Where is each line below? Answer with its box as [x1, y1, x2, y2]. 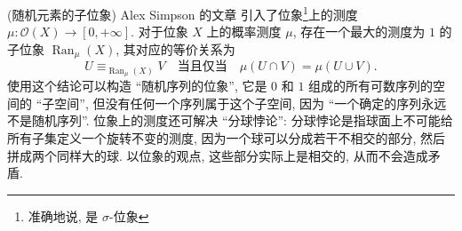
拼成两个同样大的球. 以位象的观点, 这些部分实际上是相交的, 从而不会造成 [7, 146, 428, 164]
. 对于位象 [131, 22, 188, 41]
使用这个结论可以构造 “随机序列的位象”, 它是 [7, 76, 267, 95]
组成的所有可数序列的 [308, 76, 434, 95]
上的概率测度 [206, 22, 282, 41]
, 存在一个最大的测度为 [292, 22, 426, 41]
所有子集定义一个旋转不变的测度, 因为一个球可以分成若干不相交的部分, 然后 [7, 128, 446, 147]
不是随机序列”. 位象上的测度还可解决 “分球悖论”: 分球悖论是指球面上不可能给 [7, 111, 453, 130]
